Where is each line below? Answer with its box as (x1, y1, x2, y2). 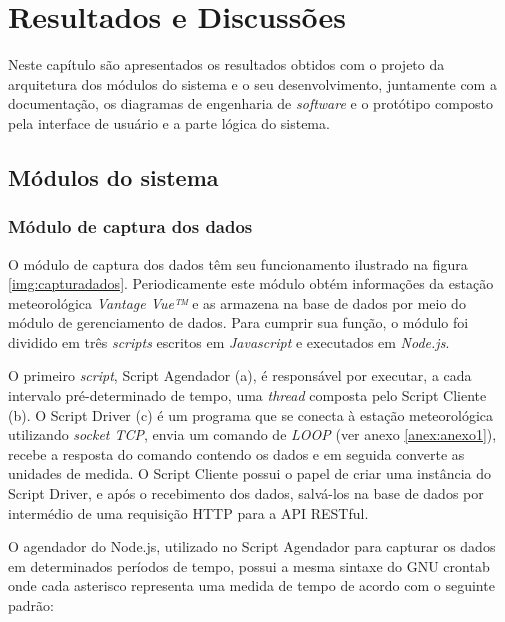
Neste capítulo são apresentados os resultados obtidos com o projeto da (8, 54, 445, 75)
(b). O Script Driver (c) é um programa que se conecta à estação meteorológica (8, 404, 494, 425)
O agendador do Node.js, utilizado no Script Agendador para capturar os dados (8, 536, 496, 557)
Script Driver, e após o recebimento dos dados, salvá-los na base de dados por (8, 483, 484, 504)
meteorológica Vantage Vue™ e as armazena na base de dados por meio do (8, 292, 466, 313)
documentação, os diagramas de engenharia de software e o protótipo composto (8, 93, 494, 114)
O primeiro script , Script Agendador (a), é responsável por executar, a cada (8, 365, 472, 386)
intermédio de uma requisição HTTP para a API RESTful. (8, 502, 369, 523)
